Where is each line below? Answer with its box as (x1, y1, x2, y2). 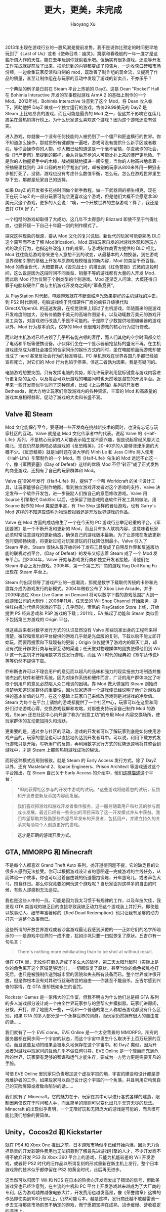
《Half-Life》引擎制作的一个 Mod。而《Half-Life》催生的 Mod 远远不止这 (5, 455, 154, 461)
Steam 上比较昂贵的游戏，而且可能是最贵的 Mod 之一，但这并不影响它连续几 (5, 110, 161, 116)
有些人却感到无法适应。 (13, 887, 62, 893)
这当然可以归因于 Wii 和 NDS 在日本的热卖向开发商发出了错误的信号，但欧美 (5, 1177, 160, 1183)
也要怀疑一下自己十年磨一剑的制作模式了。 (13, 222, 100, 228)
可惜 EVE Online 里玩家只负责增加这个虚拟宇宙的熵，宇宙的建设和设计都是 (5, 1071, 156, 1077)
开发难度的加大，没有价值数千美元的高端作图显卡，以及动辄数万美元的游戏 (5, 311, 157, 317)
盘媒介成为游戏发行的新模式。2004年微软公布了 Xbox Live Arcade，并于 (5, 585, 153, 591)
